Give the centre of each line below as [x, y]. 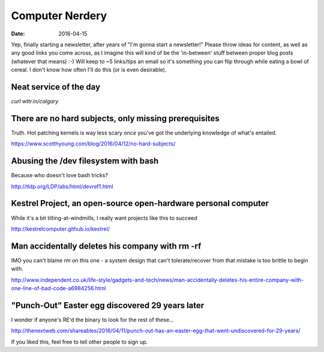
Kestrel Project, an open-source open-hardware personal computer [140, 203]
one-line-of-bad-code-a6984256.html [58, 288]
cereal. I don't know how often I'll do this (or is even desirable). [89, 70]
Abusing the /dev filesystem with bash [85, 161]
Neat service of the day [56, 87]
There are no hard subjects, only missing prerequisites [115, 118]
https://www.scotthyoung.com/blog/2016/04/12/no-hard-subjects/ [93, 144]
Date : [18, 34]
